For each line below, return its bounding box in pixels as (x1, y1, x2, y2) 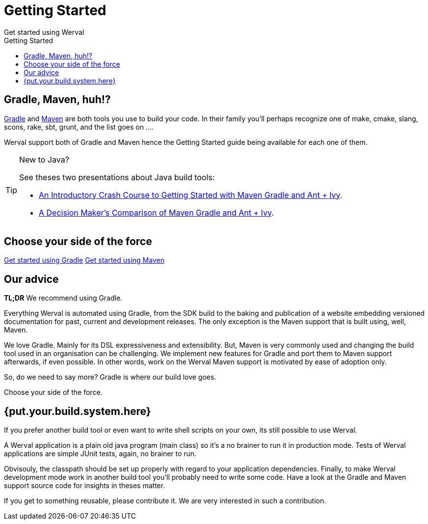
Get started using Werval (4, 28, 84, 36)
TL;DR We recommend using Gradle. (4, 294, 123, 303)
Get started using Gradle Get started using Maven (4, 256, 164, 265)
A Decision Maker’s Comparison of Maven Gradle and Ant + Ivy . (39, 207, 274, 218)
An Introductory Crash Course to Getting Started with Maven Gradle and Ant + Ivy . (39, 190, 343, 200)
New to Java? (19, 154, 69, 165)
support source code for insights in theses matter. (4, 481, 165, 490)
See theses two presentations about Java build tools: (19, 172, 215, 182)
